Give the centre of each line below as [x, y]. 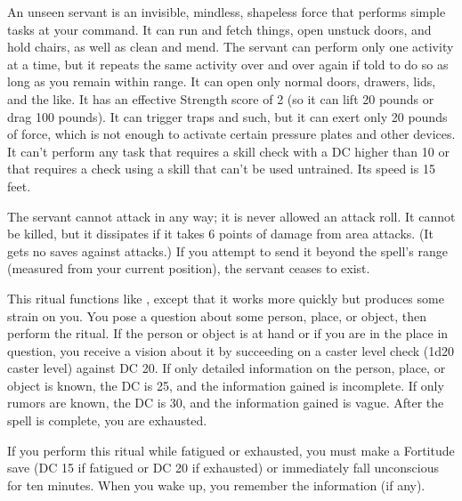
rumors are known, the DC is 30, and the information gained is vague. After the [226, 403]
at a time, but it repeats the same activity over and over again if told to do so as [228, 64]
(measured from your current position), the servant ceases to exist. [189, 268]
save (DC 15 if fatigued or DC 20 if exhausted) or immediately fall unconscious [223, 468]
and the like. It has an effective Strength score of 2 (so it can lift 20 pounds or [221, 98]
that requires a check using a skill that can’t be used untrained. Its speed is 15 [221, 169]
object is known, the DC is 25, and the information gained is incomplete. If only [226, 385]
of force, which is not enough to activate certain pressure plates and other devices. [231, 134]
